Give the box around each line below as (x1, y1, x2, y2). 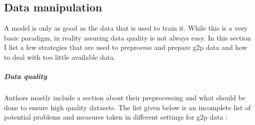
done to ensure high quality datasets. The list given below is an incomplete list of (4, 102, 251, 112)
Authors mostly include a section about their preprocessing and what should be (4, 92, 246, 103)
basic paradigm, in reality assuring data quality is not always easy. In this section (4, 32, 251, 42)
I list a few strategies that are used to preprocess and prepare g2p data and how (4, 42, 248, 52)
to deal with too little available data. (4, 51, 116, 62)
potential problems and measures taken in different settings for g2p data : (4, 112, 228, 122)
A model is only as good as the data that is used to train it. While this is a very (4, 23, 248, 33)
